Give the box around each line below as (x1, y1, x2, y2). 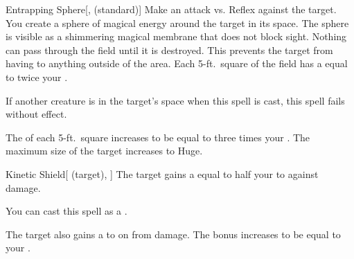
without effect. (6, 107, 67, 121)
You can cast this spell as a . (6, 204, 127, 218)
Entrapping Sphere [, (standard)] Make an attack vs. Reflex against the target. (6, 2, 337, 16)
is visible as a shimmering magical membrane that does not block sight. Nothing (6, 29, 347, 44)
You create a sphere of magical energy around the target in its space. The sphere (6, 15, 349, 30)
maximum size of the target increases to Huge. (6, 143, 203, 158)
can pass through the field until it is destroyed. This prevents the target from (6, 42, 333, 57)
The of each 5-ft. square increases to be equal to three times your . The (6, 129, 310, 144)
